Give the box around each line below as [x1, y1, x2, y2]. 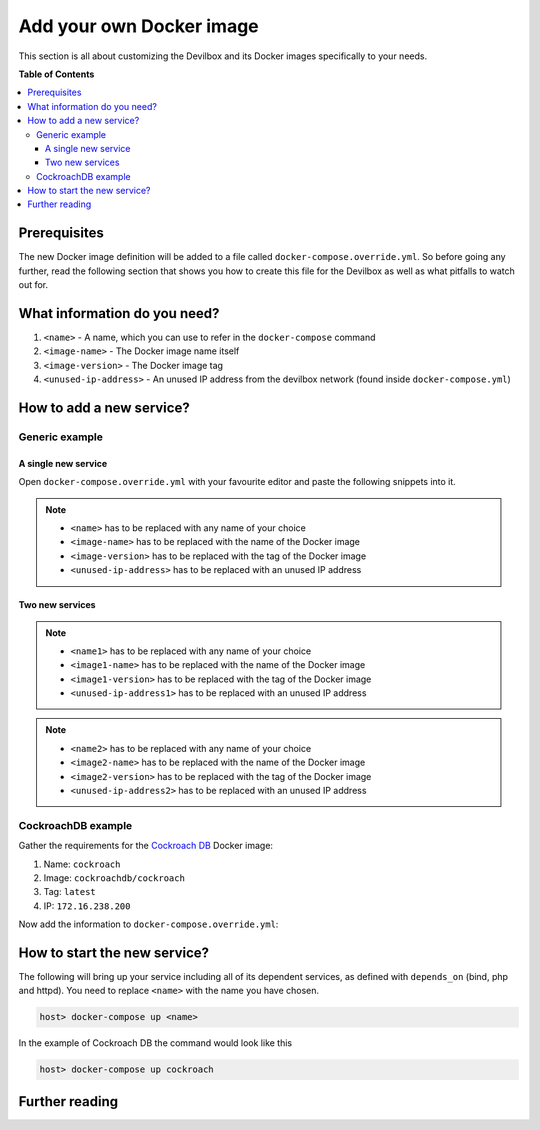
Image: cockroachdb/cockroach [43, 871, 185, 884]
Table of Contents [18, 68, 95, 80]
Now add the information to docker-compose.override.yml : [18, 918, 279, 930]
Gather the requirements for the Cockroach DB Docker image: [18, 840, 274, 852]
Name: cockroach [43, 858, 121, 870]
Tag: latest [43, 886, 97, 898]
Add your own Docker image [18, 15, 259, 37]
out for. [18, 279, 49, 291]
